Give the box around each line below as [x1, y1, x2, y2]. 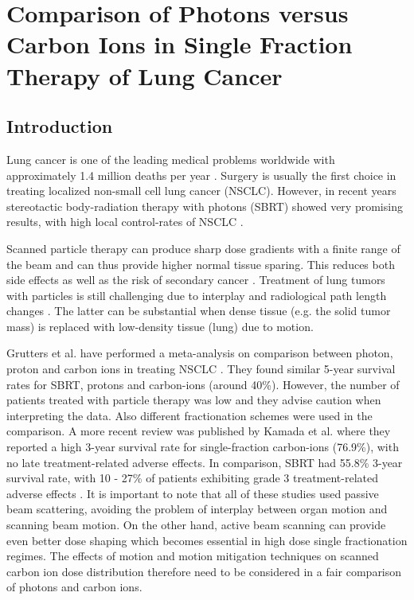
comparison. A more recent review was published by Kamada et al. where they [6, 423, 391, 439]
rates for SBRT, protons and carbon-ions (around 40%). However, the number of [6, 376, 400, 392]
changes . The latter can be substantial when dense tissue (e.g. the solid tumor [6, 302, 391, 319]
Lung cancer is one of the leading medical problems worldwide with [6, 150, 335, 167]
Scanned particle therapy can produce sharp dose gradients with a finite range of [6, 240, 400, 256]
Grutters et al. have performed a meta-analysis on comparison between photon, [6, 345, 393, 361]
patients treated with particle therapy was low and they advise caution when [6, 392, 381, 408]
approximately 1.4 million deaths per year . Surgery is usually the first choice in [6, 166, 396, 183]
